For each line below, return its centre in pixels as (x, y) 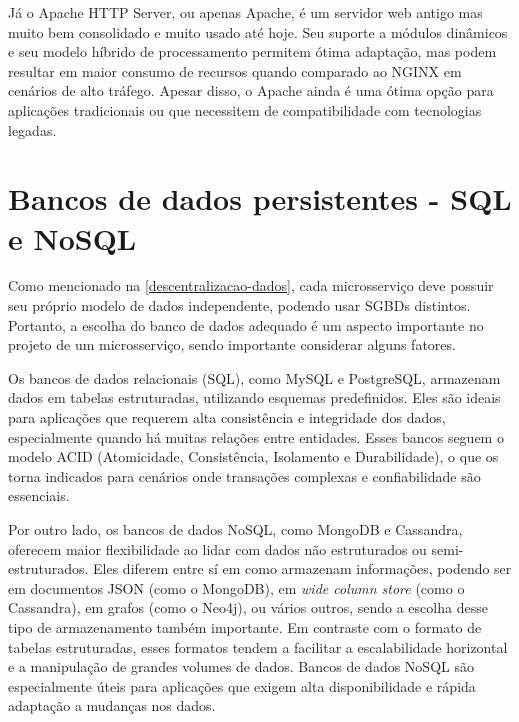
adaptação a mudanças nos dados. (112, 705)
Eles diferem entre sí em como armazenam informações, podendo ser (302, 568)
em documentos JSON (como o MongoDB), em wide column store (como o (236, 587)
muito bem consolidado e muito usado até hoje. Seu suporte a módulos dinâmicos (258, 31)
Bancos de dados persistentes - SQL (260, 198)
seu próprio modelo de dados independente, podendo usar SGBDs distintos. (239, 305)
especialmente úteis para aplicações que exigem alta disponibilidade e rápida (242, 685)
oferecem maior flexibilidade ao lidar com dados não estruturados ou (217, 548)
